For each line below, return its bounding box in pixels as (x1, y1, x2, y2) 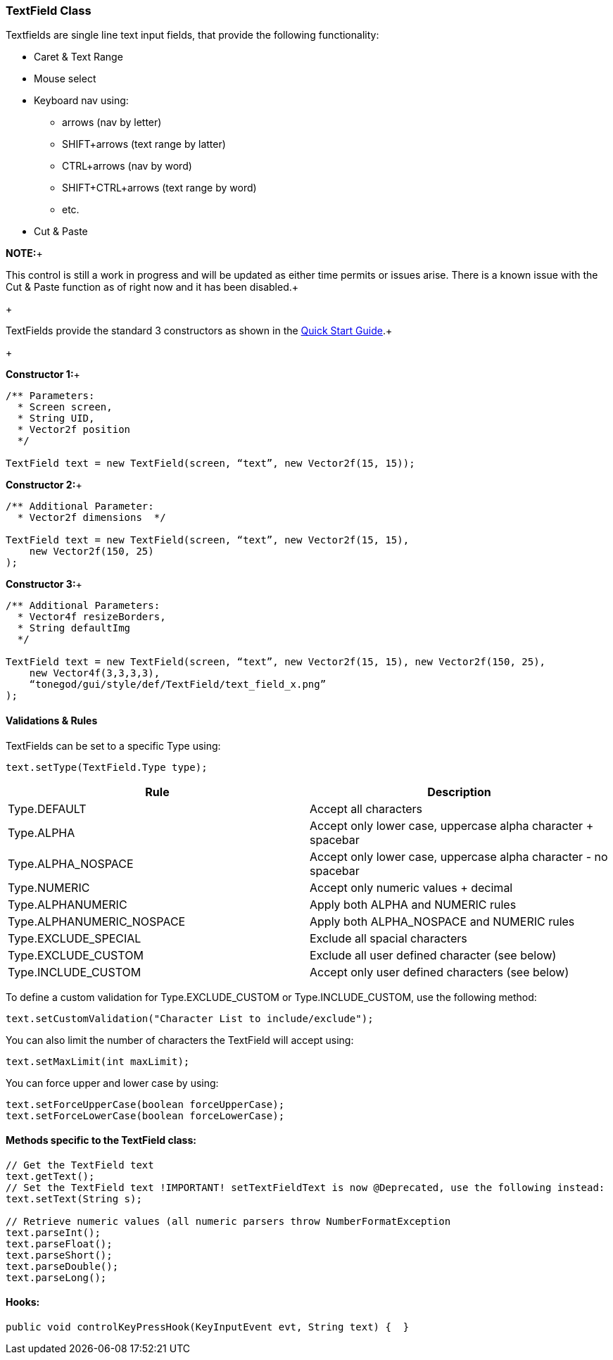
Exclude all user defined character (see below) (310, 947, 557, 962)
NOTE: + (6, 247, 43, 260)
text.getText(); (6, 1170, 95, 1182)
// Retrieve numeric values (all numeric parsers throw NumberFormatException (6, 1215, 451, 1227)
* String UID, (17, 413, 95, 424)
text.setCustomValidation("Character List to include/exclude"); (6, 1012, 374, 1024)
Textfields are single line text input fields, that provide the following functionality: (6, 29, 379, 42)
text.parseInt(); (6, 1226, 101, 1238)
